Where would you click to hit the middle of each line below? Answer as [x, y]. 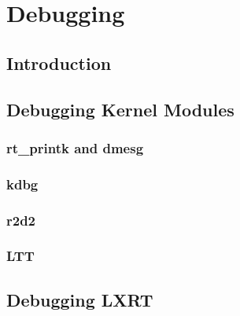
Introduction [59, 62]
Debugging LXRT [80, 299]
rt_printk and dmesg [75, 147]
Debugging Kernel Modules [120, 109]
